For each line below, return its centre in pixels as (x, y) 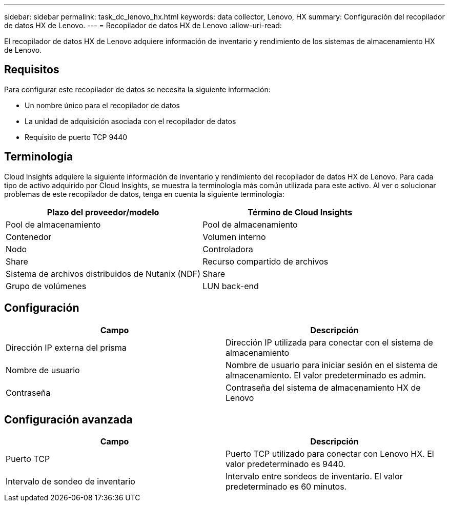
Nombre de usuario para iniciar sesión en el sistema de (332, 365)
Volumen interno (234, 237)
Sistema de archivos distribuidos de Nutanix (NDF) (103, 274)
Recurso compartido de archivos (266, 261)
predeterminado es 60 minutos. (286, 487)
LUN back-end (231, 286)
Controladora (228, 249)
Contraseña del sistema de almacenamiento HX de (323, 387)
